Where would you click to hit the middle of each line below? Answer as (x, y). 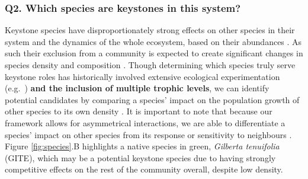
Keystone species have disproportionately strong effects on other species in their (150, 30)
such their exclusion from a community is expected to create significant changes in (154, 53)
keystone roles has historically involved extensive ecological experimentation (142, 76)
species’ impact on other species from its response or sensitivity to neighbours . (148, 134)
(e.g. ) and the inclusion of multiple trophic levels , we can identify (137, 88)
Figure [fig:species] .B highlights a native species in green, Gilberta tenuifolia (142, 146)
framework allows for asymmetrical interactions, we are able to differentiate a (145, 122)
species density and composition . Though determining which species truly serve (150, 65)
